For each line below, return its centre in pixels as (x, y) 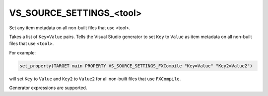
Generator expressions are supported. (48, 88)
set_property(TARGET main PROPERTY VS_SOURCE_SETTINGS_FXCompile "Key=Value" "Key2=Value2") (136, 66)
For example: (23, 52)
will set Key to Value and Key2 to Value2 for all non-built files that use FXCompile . (95, 79)
